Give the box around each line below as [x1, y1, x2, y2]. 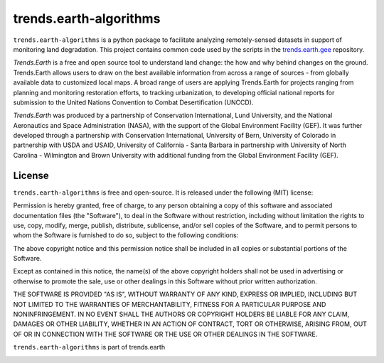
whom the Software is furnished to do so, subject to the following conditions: [13, 231, 239, 239]
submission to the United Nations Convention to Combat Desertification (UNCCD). [13, 98, 254, 107]
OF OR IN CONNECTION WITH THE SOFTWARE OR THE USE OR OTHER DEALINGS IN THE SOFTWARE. [13, 330, 318, 338]
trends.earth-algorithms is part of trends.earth [13, 343, 166, 352]
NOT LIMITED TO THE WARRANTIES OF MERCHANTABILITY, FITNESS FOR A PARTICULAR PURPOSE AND [13, 300, 326, 308]
